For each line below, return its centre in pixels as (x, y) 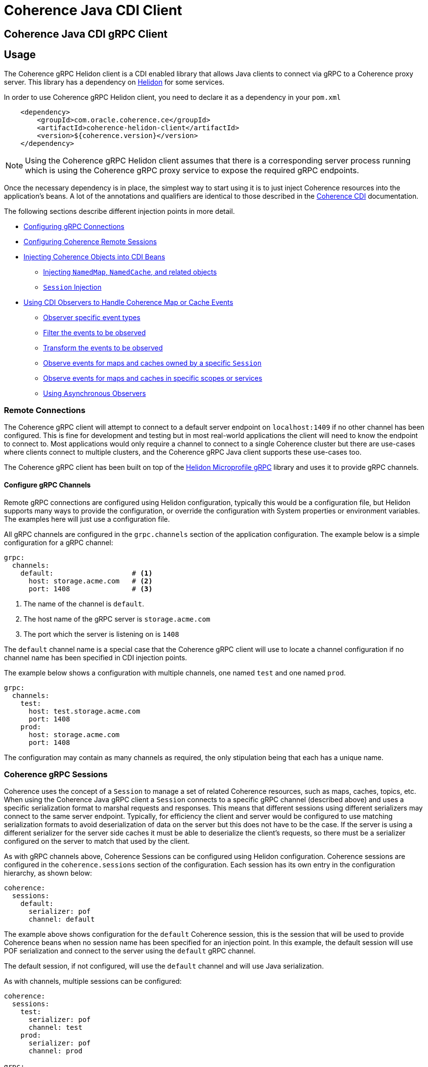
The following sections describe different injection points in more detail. (119, 211)
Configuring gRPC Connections (74, 226)
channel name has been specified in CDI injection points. (95, 657)
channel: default (62, 919)
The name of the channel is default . (84, 603)
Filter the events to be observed (95, 332)
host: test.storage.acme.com (84, 711)
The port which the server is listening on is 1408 (101, 634)
